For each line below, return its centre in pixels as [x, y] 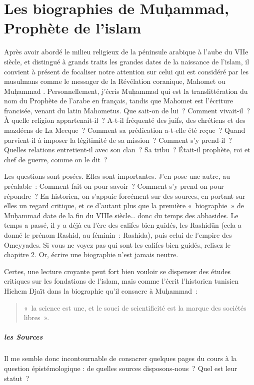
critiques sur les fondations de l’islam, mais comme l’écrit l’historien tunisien [121, 281]
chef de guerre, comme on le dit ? [56, 159]
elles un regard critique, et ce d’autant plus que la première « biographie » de [124, 205]
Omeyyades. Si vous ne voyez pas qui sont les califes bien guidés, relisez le [117, 244]
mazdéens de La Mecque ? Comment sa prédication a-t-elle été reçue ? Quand [125, 130]
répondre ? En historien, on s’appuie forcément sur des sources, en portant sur [125, 195]
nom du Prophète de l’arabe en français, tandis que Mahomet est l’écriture [118, 101]
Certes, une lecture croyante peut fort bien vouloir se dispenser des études [117, 271]
